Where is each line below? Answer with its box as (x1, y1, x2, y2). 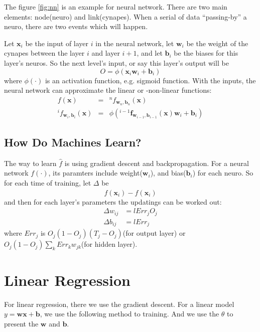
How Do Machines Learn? (4, 134, 142, 150)
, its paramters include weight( (48, 168, 143, 178)
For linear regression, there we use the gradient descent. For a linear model (4, 298, 234, 309)
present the (4, 318, 39, 328)
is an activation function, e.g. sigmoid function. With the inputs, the (45, 75, 256, 85)
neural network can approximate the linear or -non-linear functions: (4, 85, 212, 95)
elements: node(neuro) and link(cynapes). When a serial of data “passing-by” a (4, 11, 247, 22)
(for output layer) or (122, 228, 186, 238)
